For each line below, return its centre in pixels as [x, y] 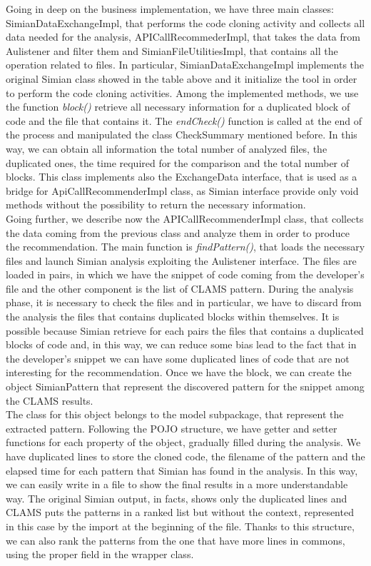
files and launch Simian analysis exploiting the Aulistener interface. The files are [181, 260]
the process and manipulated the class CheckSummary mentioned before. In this [182, 135]
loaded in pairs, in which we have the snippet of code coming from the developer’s [185, 274]
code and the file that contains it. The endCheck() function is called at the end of [184, 120]
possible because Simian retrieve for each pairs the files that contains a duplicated [185, 330]
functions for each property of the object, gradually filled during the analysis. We [183, 442]
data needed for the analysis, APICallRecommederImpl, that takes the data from [183, 37]
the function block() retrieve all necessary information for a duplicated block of [178, 107]
